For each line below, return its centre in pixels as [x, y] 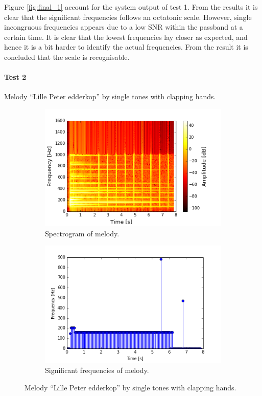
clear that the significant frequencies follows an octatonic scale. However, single [128, 17]
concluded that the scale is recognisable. [67, 57]
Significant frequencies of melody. [97, 370]
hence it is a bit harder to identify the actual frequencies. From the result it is [126, 47]
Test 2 [15, 77]
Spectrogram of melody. [82, 233]
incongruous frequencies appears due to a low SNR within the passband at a [124, 27]
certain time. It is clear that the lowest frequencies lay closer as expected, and [126, 37]
